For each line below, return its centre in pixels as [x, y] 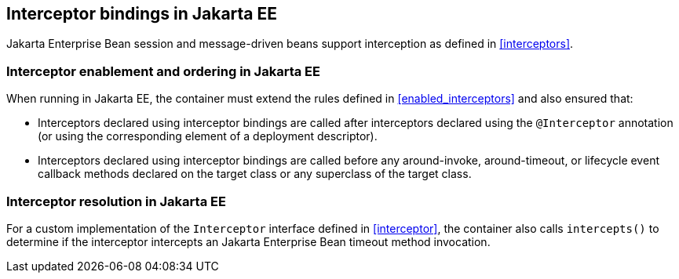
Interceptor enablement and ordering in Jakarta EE [163, 71]
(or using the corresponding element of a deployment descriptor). [208, 136]
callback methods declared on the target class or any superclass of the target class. [255, 174]
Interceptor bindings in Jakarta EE [142, 14]
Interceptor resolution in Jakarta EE [116, 201]
